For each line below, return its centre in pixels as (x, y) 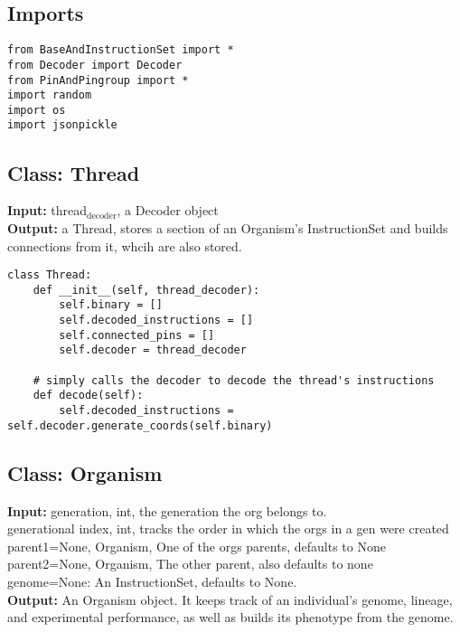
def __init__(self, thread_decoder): (146, 290)
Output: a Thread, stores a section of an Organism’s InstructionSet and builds (228, 227)
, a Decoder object (168, 210)
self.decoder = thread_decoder (153, 350)
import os (37, 110)
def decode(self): (88, 396)
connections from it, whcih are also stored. (125, 245)
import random (50, 95)
